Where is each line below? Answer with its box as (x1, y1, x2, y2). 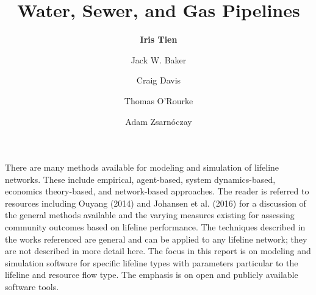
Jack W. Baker (131, 53, 187, 66)
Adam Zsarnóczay (125, 115, 192, 127)
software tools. (5, 280, 59, 293)
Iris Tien (140, 33, 178, 46)
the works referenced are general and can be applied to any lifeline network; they (5, 232, 307, 245)
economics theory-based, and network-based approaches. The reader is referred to (5, 185, 309, 197)
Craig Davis (136, 74, 181, 87)
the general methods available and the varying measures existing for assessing (5, 208, 295, 221)
